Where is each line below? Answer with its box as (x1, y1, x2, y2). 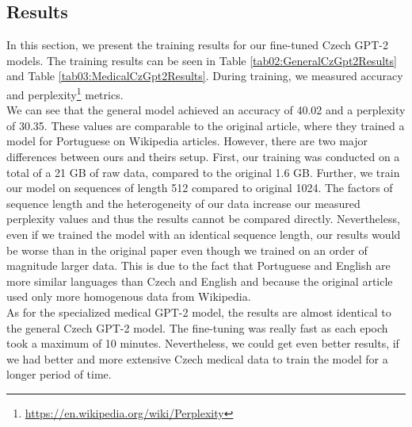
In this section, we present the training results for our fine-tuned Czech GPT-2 (6, 37, 388, 53)
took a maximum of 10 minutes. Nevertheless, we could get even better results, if (6, 335, 399, 352)
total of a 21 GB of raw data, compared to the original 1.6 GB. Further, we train (6, 163, 400, 180)
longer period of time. (6, 366, 112, 383)
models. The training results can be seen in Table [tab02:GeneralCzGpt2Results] (6, 52, 397, 68)
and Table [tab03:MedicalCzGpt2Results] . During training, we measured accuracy (6, 67, 403, 84)
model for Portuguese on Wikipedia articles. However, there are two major (6, 133, 368, 149)
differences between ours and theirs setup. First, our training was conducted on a (6, 148, 400, 165)
